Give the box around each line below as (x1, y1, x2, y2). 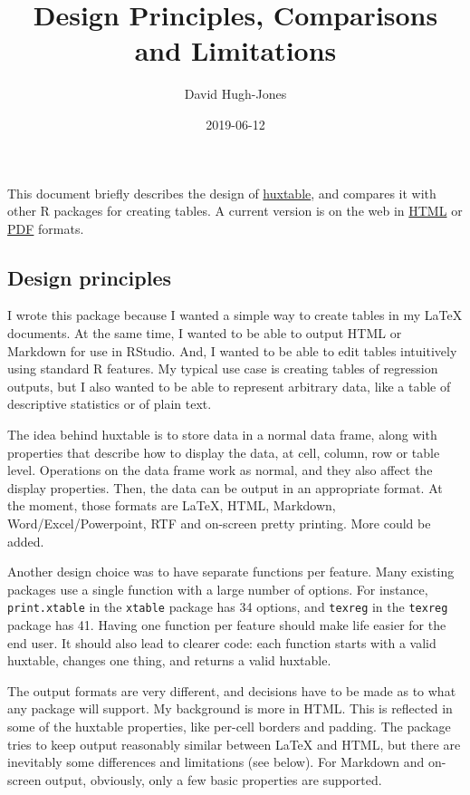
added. (7, 531, 44, 550)
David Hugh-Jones (184, 84, 287, 103)
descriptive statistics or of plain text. (7, 394, 212, 413)
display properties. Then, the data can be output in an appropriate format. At (7, 478, 443, 497)
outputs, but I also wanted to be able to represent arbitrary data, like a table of (7, 376, 451, 395)
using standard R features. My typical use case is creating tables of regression (7, 359, 438, 378)
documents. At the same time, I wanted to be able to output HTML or (7, 324, 402, 343)
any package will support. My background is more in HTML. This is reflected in (7, 699, 453, 718)
